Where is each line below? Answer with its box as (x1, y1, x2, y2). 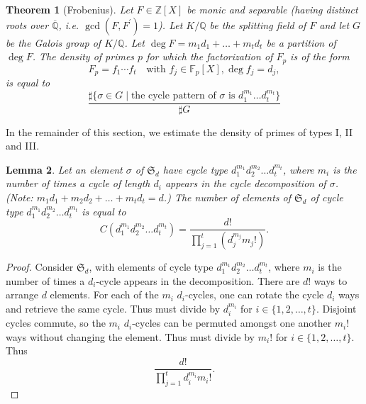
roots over (6, 17, 49, 32)
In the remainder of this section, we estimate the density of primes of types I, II (6, 124, 353, 139)
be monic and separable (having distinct (187, 2, 358, 16)
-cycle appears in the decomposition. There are (96, 273, 300, 288)
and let (319, 17, 350, 32)
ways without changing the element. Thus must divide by (6, 329, 255, 344)
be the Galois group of (6, 35, 101, 50)
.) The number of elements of (163, 189, 291, 204)
